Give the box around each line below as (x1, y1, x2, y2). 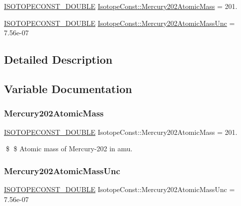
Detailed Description (4, 52, 113, 67)
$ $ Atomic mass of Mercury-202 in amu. (5, 143, 133, 154)
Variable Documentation (4, 81, 132, 96)
